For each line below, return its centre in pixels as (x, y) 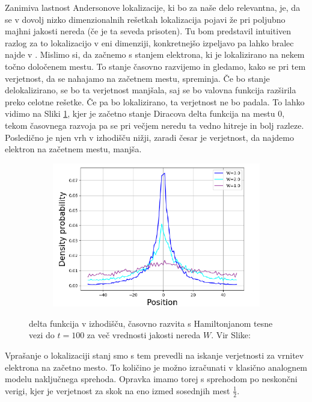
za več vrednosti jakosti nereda (144, 335)
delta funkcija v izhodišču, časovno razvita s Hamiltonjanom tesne (151, 323)
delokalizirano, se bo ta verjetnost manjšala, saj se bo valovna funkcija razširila (151, 90)
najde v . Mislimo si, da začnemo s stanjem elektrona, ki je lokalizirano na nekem (155, 54)
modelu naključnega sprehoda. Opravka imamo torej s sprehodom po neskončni (151, 379)
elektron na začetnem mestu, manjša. (73, 149)
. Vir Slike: (231, 335)
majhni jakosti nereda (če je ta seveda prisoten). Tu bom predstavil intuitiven (148, 31)
